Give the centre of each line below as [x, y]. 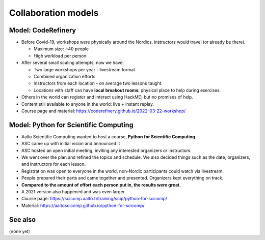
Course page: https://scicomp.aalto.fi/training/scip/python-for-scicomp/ [94, 199]
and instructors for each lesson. [53, 164]
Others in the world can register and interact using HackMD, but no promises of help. [107, 97]
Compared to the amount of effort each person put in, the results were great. [101, 185]
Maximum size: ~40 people [61, 49]
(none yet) [20, 231]
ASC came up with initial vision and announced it [71, 144]
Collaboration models [54, 13]
